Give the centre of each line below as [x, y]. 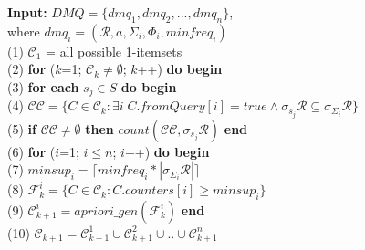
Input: [27, 12]
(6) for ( [31, 151]
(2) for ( [31, 69]
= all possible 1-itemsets [114, 51]
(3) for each [43, 86]
